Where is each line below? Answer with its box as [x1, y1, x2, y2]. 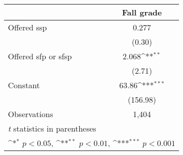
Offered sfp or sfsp [8, 50, 72, 62]
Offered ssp [8, 21, 47, 33]
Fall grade [122, 6, 162, 18]
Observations [8, 108, 53, 120]
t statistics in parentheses [8, 123, 96, 134]
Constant [8, 79, 40, 91]
